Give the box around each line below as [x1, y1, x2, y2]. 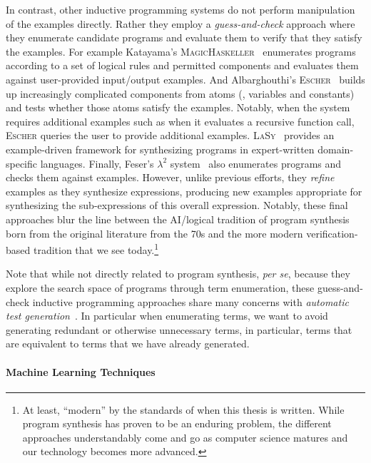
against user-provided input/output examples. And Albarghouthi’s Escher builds [6, 71, 365, 86]
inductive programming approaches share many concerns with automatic [32, 294, 349, 309]
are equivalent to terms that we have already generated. [6, 336, 250, 351]
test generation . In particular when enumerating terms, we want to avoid [6, 308, 328, 323]
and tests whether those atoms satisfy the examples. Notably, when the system [6, 100, 350, 115]
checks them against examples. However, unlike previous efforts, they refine [6, 170, 335, 185]
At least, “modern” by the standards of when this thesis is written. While [22, 402, 345, 417]
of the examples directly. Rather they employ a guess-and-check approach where [6, 16, 355, 31]
